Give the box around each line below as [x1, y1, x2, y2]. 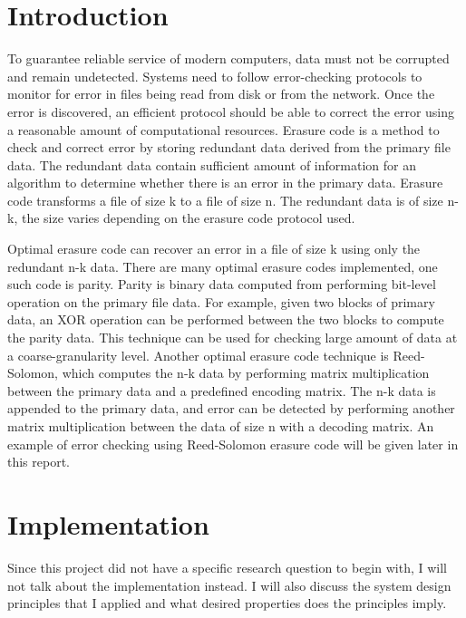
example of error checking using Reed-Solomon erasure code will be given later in [7, 434, 459, 453]
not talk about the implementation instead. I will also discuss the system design [7, 575, 451, 594]
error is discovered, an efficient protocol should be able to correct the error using [7, 101, 455, 121]
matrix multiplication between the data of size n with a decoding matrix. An [7, 417, 434, 435]
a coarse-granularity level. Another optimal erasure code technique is [7, 345, 389, 364]
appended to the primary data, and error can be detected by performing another [7, 399, 455, 418]
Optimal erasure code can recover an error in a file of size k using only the [7, 239, 421, 258]
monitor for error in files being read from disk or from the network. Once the [7, 84, 435, 103]
